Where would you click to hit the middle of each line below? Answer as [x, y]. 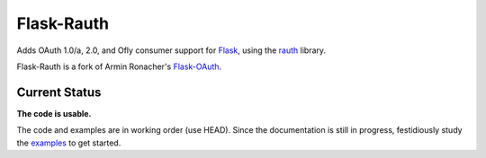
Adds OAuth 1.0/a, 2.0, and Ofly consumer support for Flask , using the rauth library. [171, 50]
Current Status [59, 92]
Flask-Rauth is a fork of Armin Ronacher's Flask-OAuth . [119, 66]
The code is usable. [54, 113]
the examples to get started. [69, 143]
